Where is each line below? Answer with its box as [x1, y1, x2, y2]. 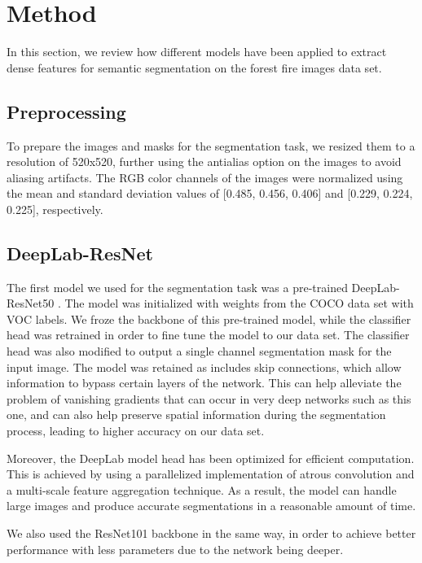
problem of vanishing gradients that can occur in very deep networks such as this [7, 390, 411, 407]
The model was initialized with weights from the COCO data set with [64, 295, 414, 312]
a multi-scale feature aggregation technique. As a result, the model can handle [7, 481, 397, 498]
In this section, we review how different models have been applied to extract [7, 43, 387, 60]
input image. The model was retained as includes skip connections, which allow [7, 358, 402, 375]
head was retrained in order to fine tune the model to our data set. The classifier [7, 326, 410, 343]
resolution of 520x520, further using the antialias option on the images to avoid [7, 153, 402, 170]
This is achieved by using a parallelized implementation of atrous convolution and [7, 465, 415, 482]
